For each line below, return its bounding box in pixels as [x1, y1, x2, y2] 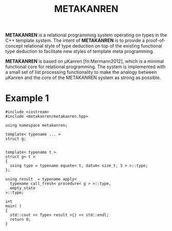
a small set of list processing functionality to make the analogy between [5, 69, 157, 75]
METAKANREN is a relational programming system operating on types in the [5, 32, 167, 38]
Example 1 [5, 93, 49, 104]
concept [5, 43, 23, 49]
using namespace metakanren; [5, 123, 68, 128]
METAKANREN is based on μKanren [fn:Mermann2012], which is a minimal [5, 58, 164, 65]
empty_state [10, 185, 36, 191]
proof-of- [145, 37, 166, 44]
